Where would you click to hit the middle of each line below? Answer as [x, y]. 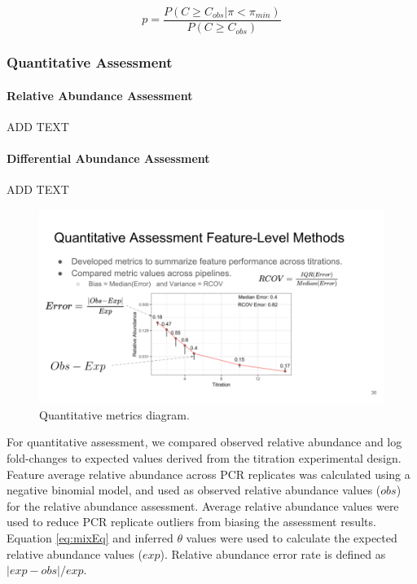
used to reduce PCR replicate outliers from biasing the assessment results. [191, 522]
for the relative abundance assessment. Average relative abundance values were [203, 505]
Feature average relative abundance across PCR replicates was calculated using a [208, 474]
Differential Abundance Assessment [108, 158]
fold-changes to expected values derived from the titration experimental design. [204, 457]
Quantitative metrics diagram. [114, 414]
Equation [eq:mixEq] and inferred [90, 537]
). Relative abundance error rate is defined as [273, 553]
